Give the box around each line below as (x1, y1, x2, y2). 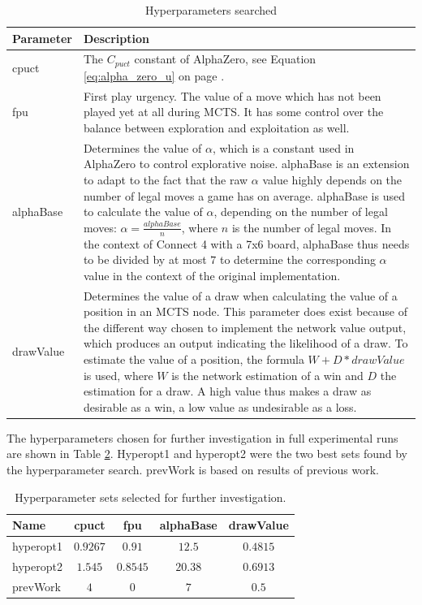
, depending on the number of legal (213, 203, 388, 220)
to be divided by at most (83, 251, 207, 268)
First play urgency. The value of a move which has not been (83, 87, 381, 104)
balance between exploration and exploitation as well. (83, 119, 350, 136)
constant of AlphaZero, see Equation (134, 50, 316, 67)
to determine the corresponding (219, 251, 376, 268)
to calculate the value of (83, 203, 203, 220)
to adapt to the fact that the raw (83, 171, 248, 188)
